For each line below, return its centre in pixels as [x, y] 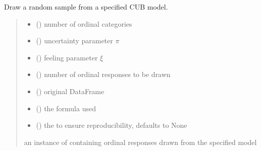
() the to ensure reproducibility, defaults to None [112, 125]
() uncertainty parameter [74, 41]
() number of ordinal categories [84, 23]
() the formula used [66, 108]
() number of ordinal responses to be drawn [103, 74]
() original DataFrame [70, 91]
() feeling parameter [67, 57]
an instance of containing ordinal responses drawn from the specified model [140, 142]
